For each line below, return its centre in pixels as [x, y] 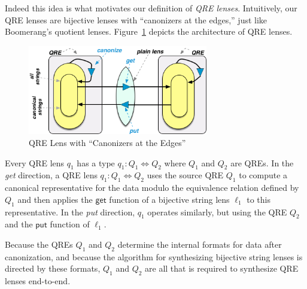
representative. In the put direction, [70, 212]
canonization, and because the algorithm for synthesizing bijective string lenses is [154, 256]
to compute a [263, 175]
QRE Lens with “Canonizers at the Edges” [107, 143]
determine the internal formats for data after [200, 244]
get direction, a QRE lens [51, 175]
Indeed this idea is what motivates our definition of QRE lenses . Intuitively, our [151, 8]
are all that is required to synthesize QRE [222, 268]
